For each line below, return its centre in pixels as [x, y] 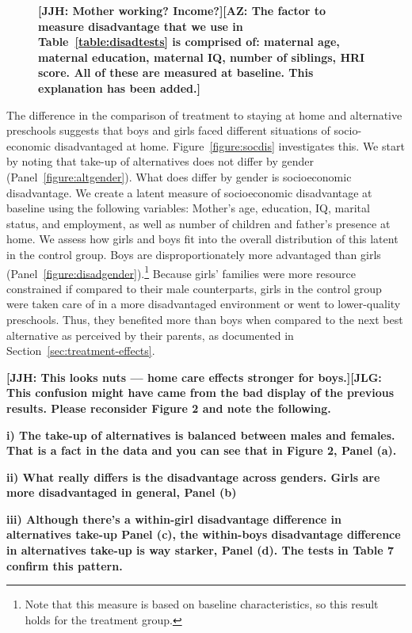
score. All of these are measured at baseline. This [176, 72]
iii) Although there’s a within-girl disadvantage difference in [174, 519]
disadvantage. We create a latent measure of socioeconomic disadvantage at [189, 192]
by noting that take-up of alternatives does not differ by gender [160, 161]
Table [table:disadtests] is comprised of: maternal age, [189, 42]
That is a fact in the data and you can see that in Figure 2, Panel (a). [202, 450]
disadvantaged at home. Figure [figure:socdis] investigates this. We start [229, 145]
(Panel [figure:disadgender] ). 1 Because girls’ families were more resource [181, 272]
